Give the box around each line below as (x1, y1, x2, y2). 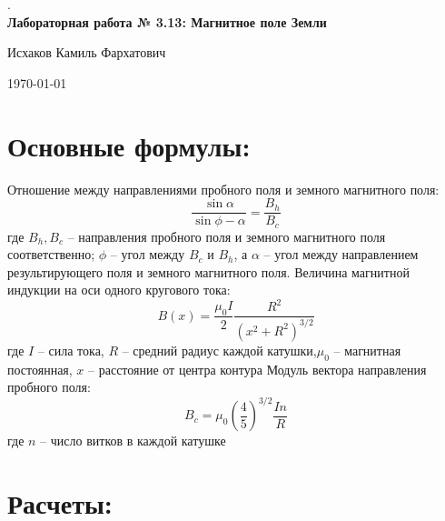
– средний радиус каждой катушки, (122, 340, 317, 359)
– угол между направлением (263, 245, 419, 264)
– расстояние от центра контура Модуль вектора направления (88, 359, 427, 378)
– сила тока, (37, 340, 104, 359)
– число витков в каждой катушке (40, 431, 226, 450)
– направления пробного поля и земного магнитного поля (67, 226, 386, 245)
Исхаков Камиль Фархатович (7, 43, 166, 62)
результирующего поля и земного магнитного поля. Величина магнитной (7, 262, 410, 281)
